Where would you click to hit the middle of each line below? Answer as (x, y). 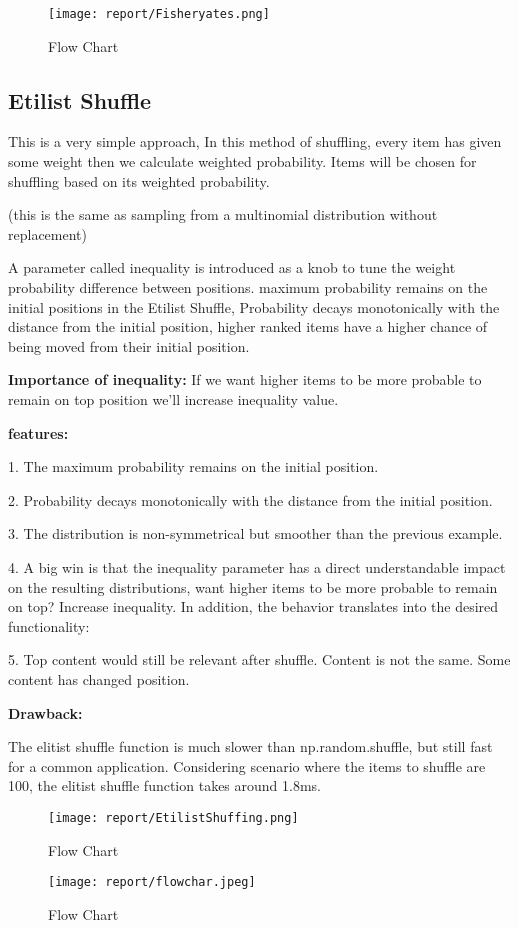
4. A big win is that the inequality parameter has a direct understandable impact (257, 566)
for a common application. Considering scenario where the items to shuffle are (247, 765)
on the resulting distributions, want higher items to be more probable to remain (253, 586)
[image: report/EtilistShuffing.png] (173, 817)
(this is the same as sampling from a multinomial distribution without (223, 214)
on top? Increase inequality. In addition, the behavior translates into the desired (253, 606)
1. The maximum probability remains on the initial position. (193, 466)
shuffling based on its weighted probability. (139, 180)
